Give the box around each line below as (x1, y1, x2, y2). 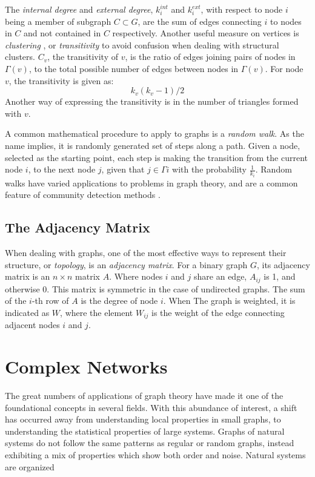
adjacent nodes (5, 318, 60, 331)
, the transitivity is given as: (8, 74, 114, 87)
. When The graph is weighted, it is (163, 294, 296, 307)
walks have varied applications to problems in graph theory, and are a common (5, 176, 298, 189)
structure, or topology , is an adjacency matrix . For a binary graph (5, 258, 248, 271)
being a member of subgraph (5, 15, 111, 27)
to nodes (270, 15, 302, 27)
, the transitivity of (47, 50, 119, 63)
